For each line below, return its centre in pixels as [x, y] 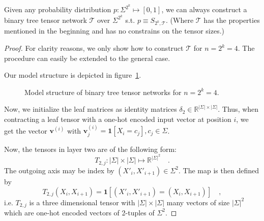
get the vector [26, 130]
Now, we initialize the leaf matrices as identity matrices [91, 109]
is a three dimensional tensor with [82, 202]
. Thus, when [238, 109]
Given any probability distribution [58, 9]
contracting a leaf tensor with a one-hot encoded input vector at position [118, 119]
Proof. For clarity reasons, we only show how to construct [94, 48]
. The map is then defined [218, 170]
